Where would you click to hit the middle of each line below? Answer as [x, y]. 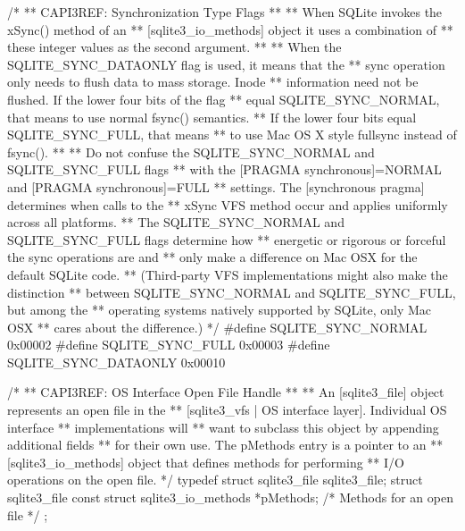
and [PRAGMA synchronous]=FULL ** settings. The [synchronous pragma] [216, 186]
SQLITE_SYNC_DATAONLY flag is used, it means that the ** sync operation [226, 64]
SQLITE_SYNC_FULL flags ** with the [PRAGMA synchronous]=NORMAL [224, 169]
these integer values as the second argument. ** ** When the [174, 47]
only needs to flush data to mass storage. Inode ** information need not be [213, 82]
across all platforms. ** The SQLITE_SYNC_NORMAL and [176, 222]
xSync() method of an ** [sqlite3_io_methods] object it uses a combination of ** [230, 29]
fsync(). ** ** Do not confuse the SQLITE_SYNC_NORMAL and [191, 152]
